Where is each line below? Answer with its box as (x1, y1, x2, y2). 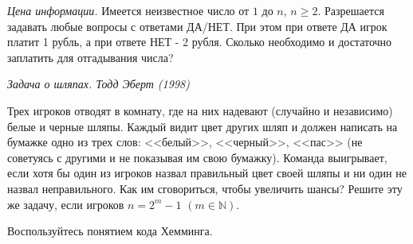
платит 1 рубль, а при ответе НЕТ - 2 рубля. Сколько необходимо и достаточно (7, 33, 392, 50)
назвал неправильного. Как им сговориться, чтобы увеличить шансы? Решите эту (7, 180, 403, 196)
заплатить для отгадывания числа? (7, 48, 174, 65)
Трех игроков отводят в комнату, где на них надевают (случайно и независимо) (7, 102, 393, 118)
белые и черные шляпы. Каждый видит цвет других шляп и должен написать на (7, 118, 398, 134)
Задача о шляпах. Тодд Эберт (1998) (7, 76, 190, 92)
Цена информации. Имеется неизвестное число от (7, 2, 250, 18)
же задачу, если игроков (7, 196, 124, 212)
